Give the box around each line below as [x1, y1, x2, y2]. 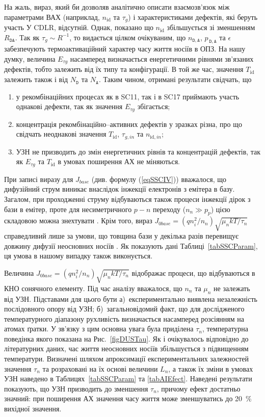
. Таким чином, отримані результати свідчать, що [99, 74, 252, 85]
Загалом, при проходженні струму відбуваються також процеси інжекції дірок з [4, 194, 251, 204]
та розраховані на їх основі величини [42, 363, 158, 374]
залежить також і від [4, 74, 68, 85]
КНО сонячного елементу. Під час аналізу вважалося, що [4, 282, 182, 293]
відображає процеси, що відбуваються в [131, 267, 255, 278]
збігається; [137, 101, 170, 112]
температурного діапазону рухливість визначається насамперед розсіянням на [4, 313, 245, 324]
